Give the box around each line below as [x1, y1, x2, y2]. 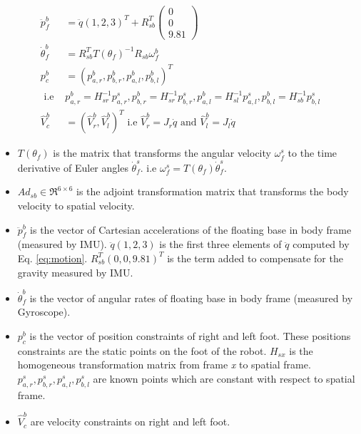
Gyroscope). [17, 304, 71, 319]
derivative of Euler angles [17, 160, 128, 175]
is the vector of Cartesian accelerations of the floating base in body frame [30, 222, 352, 237]
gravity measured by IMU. [17, 264, 133, 279]
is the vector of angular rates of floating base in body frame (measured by [29, 290, 353, 305]
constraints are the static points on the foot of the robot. [17, 343, 267, 358]
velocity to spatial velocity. [17, 197, 135, 212]
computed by [293, 237, 350, 252]
